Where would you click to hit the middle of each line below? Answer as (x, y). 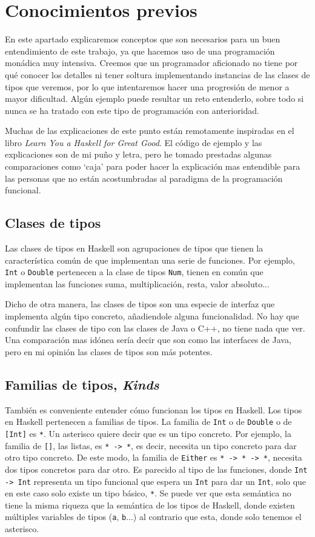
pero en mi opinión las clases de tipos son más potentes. (109, 351)
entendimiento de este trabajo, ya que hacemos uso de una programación (140, 51)
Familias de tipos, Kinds (82, 384)
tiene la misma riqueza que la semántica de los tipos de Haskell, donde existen (150, 505)
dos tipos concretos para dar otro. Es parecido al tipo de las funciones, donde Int (156, 469)
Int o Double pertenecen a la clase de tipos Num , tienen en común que (134, 272)
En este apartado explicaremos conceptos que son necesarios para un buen (143, 39)
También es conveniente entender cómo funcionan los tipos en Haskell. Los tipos (154, 409)
